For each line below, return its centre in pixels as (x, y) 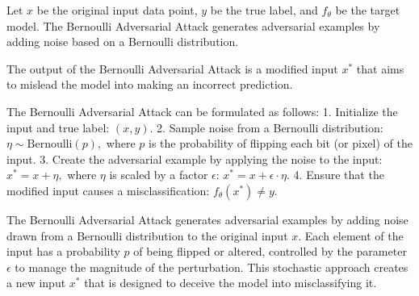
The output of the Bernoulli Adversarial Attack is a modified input (172, 68)
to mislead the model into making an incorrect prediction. (150, 84)
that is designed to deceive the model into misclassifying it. (230, 283)
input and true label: (58, 127)
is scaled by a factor (159, 175)
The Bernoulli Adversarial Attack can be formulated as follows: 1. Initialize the (202, 111)
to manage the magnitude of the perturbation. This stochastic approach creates (212, 267)
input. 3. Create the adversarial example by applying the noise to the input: (195, 158)
